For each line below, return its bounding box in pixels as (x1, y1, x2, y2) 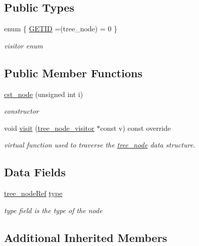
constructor (4, 106, 39, 116)
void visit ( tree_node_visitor (4, 122, 94, 133)
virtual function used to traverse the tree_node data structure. (4, 139, 195, 150)
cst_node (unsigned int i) (4, 88, 83, 99)
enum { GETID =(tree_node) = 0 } (4, 23, 118, 34)
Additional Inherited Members (4, 229, 167, 245)
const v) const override (100, 122, 171, 133)
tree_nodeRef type (4, 188, 63, 199)
